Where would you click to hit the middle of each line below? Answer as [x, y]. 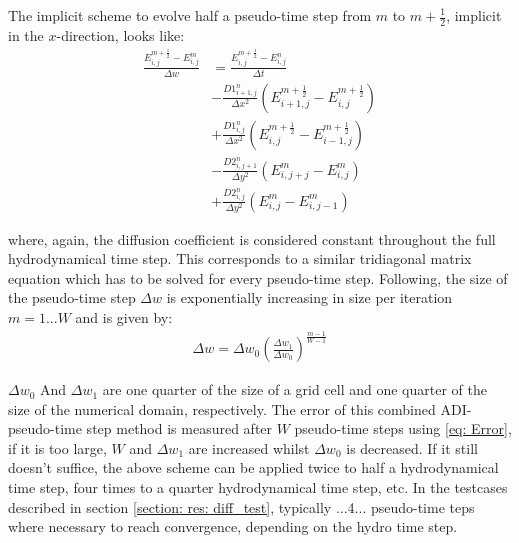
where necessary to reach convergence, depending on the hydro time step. [233, 526]
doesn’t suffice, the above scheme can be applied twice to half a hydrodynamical [253, 467]
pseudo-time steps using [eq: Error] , [403, 428]
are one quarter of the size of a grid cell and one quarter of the [294, 389]
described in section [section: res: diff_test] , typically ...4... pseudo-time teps [241, 506]
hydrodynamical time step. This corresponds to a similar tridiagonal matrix [240, 258]
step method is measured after [179, 428]
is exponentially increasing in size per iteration [309, 297]
